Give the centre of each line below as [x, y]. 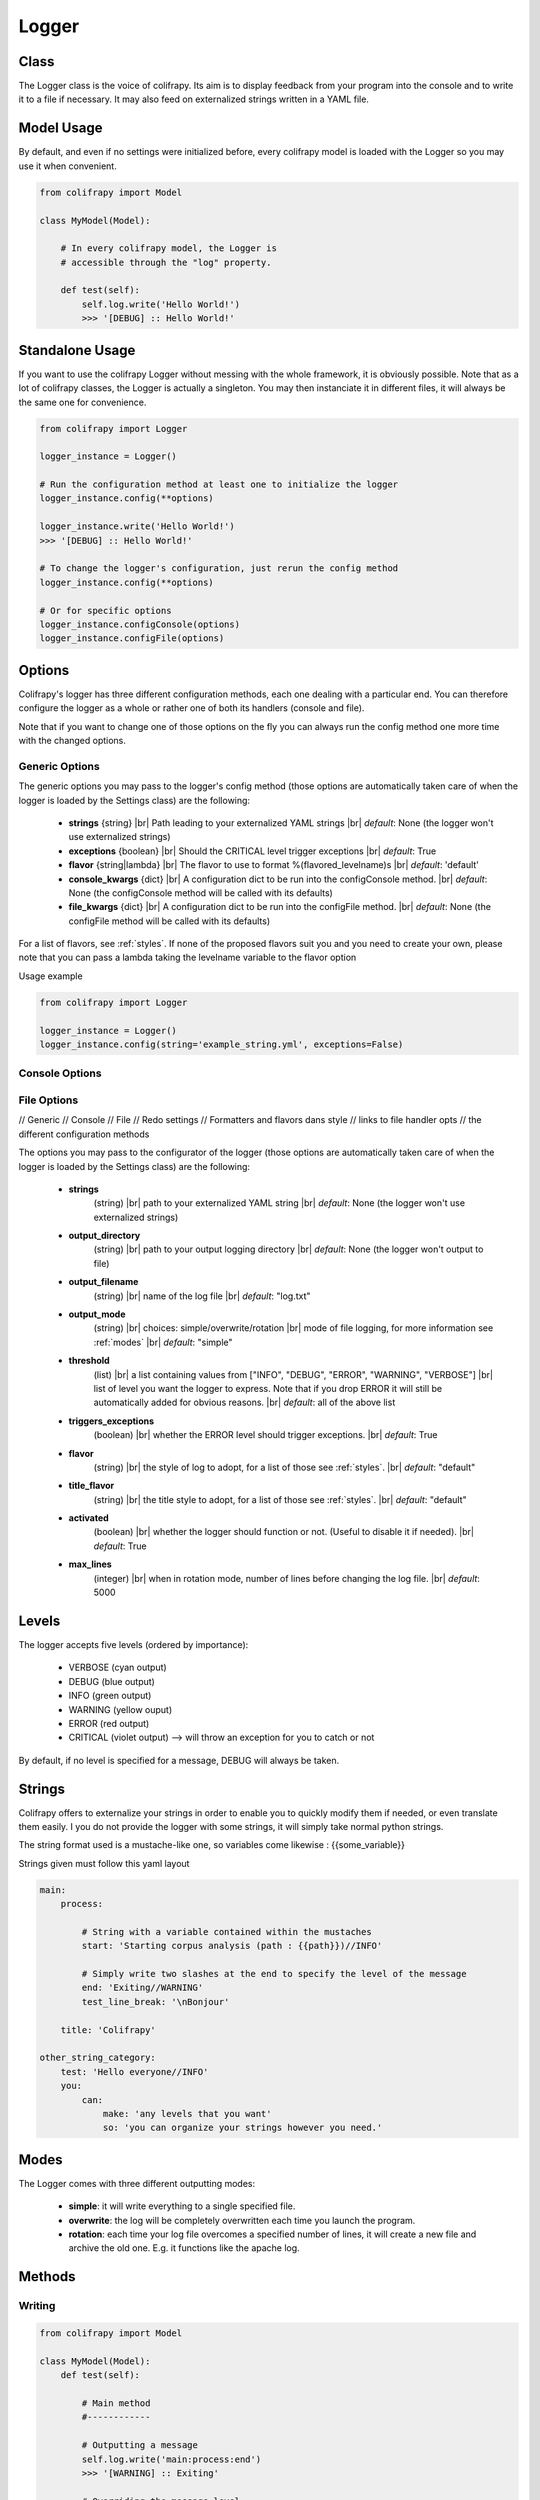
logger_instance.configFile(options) [132, 638]
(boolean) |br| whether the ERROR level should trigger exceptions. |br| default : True [266, 1435]
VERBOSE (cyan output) [117, 1667]
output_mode [97, 1314]
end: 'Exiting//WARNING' [142, 1988]
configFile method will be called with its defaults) [169, 921]
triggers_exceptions [111, 1421]
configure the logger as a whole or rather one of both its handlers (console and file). [191, 708]
